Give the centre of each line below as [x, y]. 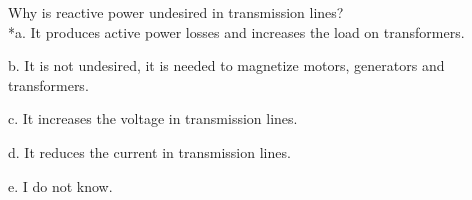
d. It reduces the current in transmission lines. [149, 151]
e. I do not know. [60, 185]
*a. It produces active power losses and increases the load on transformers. [236, 31]
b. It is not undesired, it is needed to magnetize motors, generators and [226, 65]
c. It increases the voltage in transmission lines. [153, 118]
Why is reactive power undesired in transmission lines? [176, 12]
